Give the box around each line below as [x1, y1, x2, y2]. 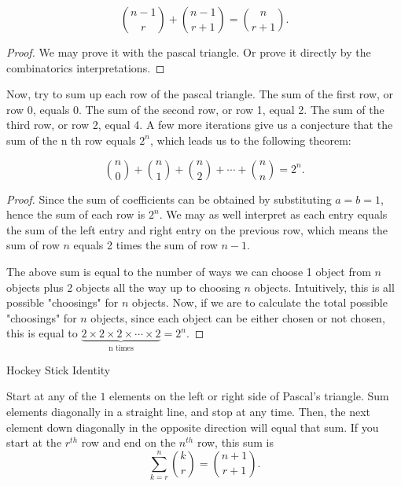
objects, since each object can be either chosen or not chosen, [90, 309, 385, 326]
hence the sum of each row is [6, 206, 145, 223]
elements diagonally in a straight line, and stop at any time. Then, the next [6, 403, 371, 419]
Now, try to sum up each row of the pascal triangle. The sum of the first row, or [6, 86, 394, 102]
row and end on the [81, 434, 176, 451]
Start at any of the [6, 388, 97, 404]
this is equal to [6, 325, 78, 341]
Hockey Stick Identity [6, 361, 111, 377]
